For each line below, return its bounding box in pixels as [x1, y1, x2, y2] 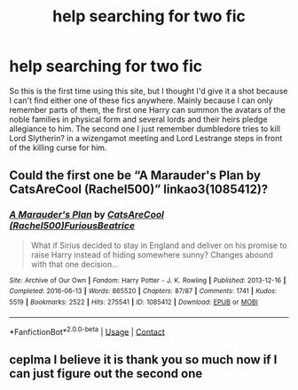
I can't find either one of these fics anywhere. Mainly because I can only [9, 95, 273, 106]
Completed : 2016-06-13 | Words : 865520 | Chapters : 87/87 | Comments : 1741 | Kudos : [9, 287, 278, 296]
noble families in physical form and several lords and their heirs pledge [9, 114, 268, 124]
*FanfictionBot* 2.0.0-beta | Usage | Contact [9, 324, 166, 337]
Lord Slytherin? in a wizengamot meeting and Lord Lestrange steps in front [9, 132, 283, 143]
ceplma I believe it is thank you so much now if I [9, 352, 278, 367]
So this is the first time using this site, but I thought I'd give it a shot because [9, 85, 288, 96]
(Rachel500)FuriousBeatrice [9, 219, 136, 232]
